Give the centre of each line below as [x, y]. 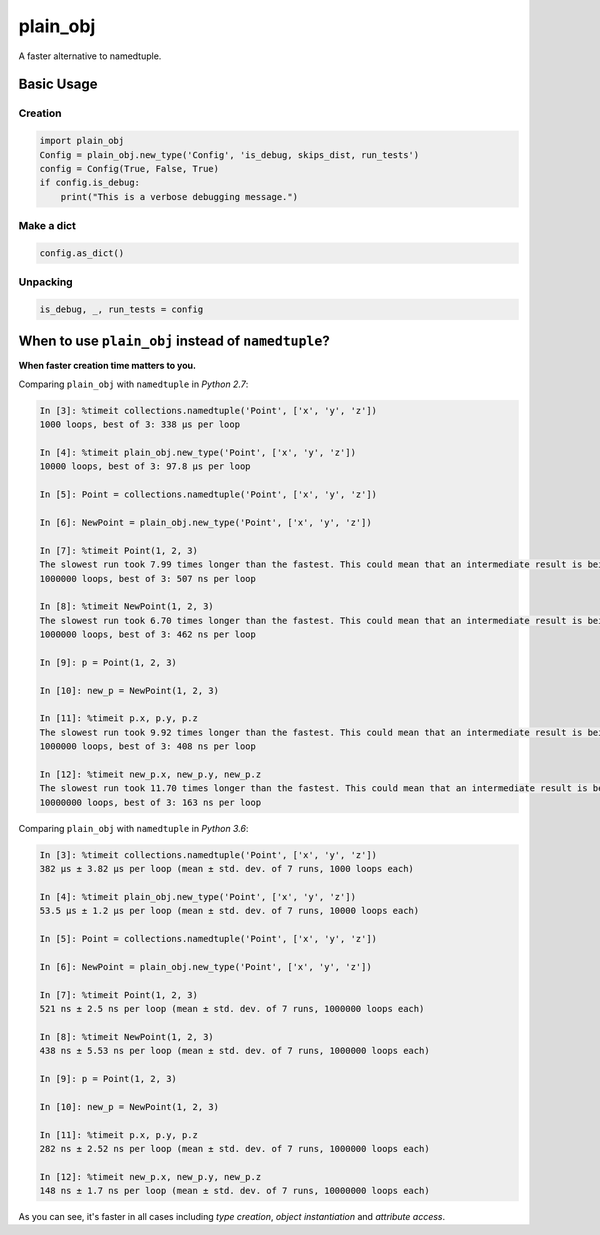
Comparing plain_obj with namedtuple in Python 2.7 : [133, 384]
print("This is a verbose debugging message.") [179, 196]
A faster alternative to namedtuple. [90, 56]
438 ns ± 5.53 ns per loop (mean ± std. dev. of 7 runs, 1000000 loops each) [234, 1051]
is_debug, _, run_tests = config [121, 309]
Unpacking [46, 282]
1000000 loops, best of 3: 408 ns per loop [148, 746]
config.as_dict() [82, 253]
